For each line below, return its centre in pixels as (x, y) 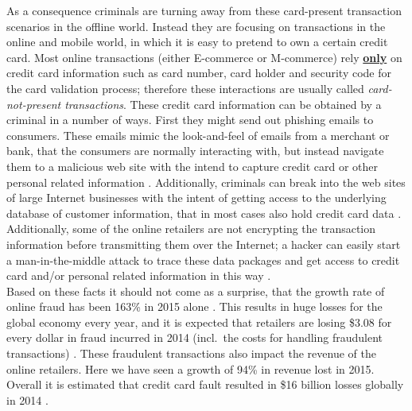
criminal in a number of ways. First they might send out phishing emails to (190, 120)
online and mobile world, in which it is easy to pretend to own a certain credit (197, 42)
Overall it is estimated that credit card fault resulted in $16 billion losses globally (205, 384)
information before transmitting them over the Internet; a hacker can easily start (204, 244)
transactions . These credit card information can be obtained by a (223, 104)
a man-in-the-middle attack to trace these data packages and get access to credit (203, 260)
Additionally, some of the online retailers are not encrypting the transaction (191, 229)
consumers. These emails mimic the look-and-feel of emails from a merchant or (198, 135)
